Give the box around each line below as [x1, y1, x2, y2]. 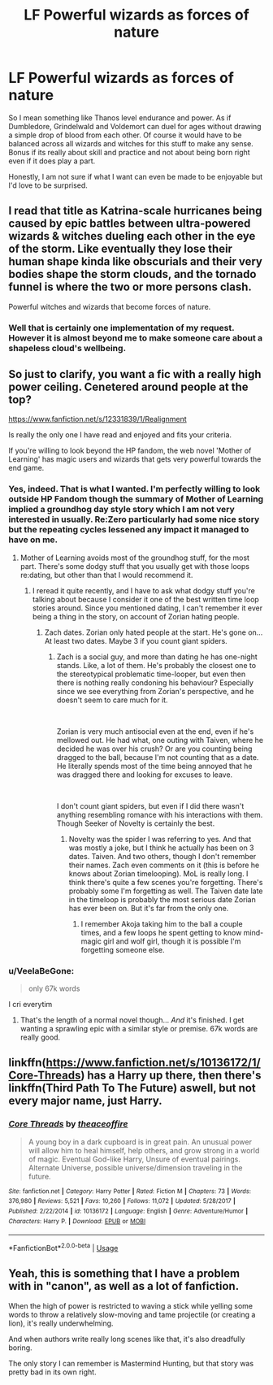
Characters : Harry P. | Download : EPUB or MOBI [8, 1217, 146, 1225]
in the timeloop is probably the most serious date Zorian [68, 894, 256, 904]
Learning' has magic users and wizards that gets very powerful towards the [8, 454, 262, 464]
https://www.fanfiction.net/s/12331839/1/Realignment [8, 415, 187, 424]
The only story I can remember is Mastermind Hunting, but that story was [8, 1358, 254, 1368]
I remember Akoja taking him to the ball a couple [80, 918, 243, 928]
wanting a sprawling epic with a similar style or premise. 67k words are [19, 1024, 258, 1034]
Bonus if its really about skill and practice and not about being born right [8, 147, 250, 157]
